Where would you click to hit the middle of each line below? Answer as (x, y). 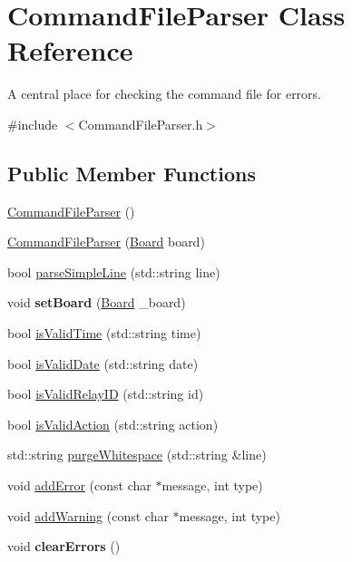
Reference (70, 50)
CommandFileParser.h (141, 124)
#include (33, 124)
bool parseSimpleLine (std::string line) (114, 271)
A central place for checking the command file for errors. (165, 94)
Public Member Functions (132, 173)
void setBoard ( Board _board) (97, 302)
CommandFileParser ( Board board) (106, 242)
